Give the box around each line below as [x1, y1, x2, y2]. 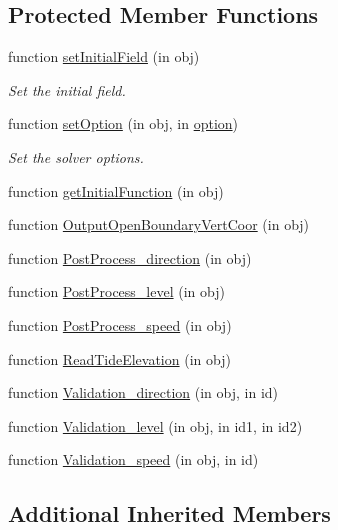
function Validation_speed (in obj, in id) [8, 449, 259, 470]
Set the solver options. [8, 146, 144, 167]
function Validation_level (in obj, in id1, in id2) [8, 415, 303, 436]
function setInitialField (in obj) [8, 46, 200, 67]
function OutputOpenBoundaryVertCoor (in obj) [8, 214, 310, 235]
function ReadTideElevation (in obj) [8, 348, 231, 369]
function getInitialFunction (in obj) [8, 180, 224, 201]
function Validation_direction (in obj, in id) [8, 382, 279, 403]
